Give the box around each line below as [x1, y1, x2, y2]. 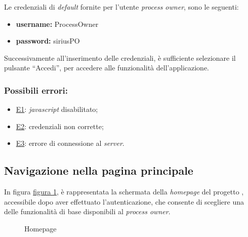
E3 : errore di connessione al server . [16, 138, 125, 148]
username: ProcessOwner [16, 18, 99, 29]
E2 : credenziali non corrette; [16, 121, 104, 131]
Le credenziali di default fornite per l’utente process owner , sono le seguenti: [4, 2, 239, 12]
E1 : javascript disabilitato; [16, 104, 98, 114]
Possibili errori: [4, 84, 68, 96]
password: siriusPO [16, 35, 80, 46]
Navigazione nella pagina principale [4, 163, 193, 178]
